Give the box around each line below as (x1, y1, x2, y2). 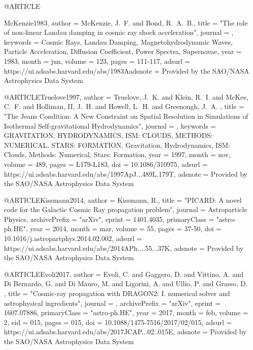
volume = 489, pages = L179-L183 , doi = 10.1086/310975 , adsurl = (4, 159, 208, 169)
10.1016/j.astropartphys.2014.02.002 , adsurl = (4, 233, 142, 243)
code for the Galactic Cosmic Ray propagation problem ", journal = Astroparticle (4, 204, 247, 215)
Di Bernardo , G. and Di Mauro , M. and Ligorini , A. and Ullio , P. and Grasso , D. (4, 278, 248, 289)
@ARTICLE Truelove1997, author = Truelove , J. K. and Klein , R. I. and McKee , (4, 91, 249, 102)
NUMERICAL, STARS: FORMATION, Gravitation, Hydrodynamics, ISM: (4, 139, 230, 150)
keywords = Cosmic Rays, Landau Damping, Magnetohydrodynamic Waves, (4, 36, 233, 47)
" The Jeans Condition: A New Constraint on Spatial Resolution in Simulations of (4, 110, 248, 121)
